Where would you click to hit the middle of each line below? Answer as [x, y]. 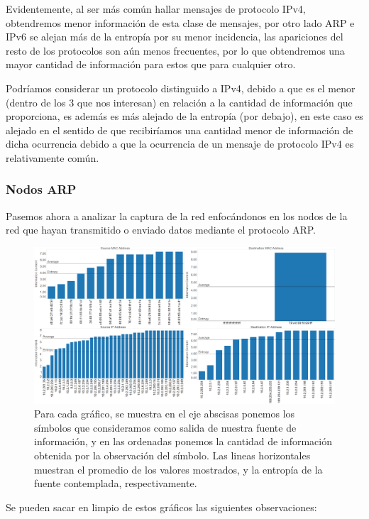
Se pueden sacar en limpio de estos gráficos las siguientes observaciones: [161, 507]
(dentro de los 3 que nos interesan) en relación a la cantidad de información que [179, 102]
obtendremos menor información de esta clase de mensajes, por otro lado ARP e [180, 22]
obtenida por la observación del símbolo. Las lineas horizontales [172, 455]
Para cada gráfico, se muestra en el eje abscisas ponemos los [165, 414]
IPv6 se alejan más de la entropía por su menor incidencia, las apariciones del [175, 37]
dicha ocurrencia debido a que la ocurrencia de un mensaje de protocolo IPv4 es [180, 144]
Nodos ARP [41, 189]
